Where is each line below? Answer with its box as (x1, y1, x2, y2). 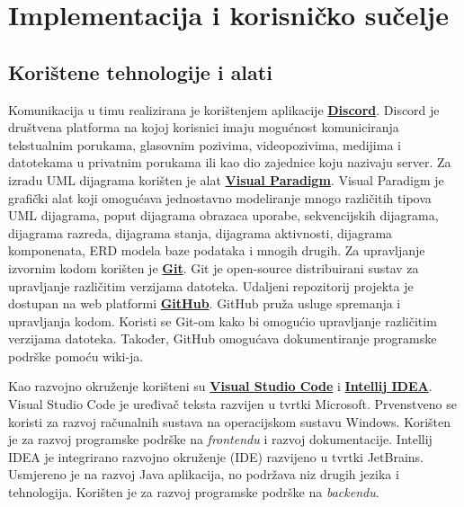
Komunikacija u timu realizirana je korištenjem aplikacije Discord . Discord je (8, 100, 440, 119)
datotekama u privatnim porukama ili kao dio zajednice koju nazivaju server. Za (8, 153, 451, 172)
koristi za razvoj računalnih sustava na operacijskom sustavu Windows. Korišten (8, 412, 451, 431)
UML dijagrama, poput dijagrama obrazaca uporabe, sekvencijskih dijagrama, (8, 206, 439, 225)
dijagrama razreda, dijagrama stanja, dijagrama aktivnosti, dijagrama (8, 223, 393, 242)
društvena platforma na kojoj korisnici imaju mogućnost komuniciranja (8, 118, 399, 137)
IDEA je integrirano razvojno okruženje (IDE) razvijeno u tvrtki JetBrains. (8, 447, 424, 466)
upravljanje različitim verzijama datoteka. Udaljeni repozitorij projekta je (8, 276, 414, 295)
